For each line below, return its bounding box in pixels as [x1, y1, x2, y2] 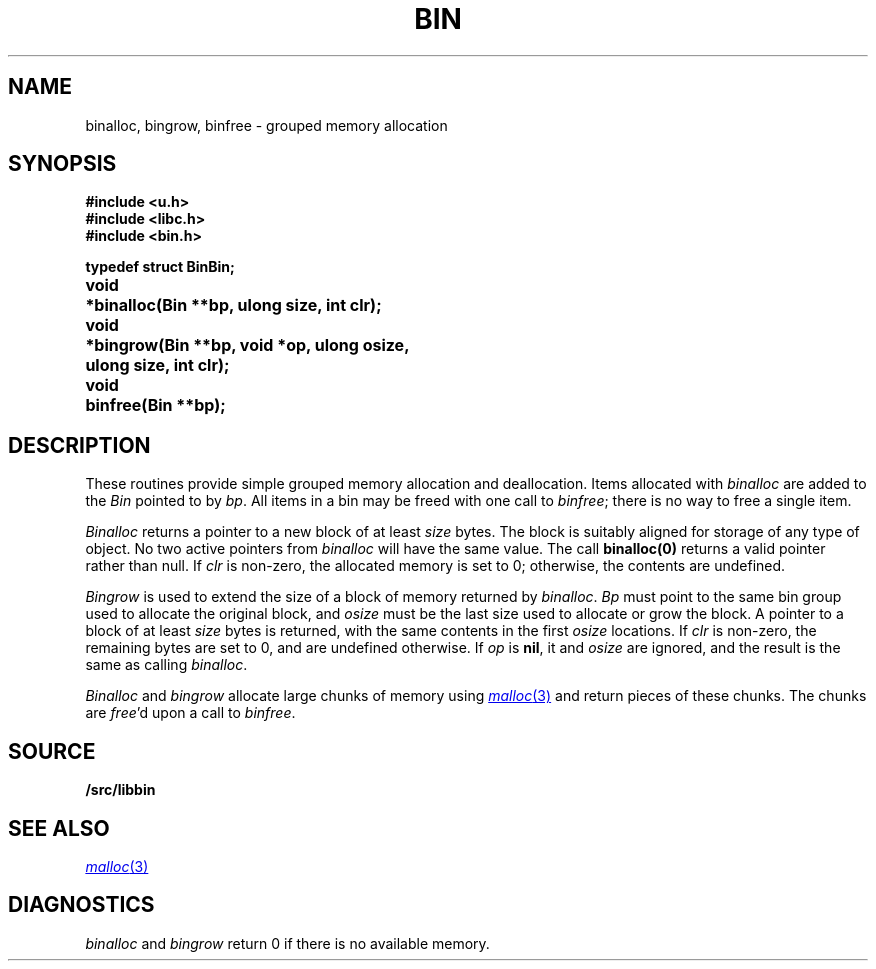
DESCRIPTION [8, 432, 151, 458]
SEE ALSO [8, 815, 110, 841]
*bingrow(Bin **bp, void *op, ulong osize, [85, 335, 410, 356]
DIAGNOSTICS [8, 892, 155, 918]
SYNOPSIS [8, 151, 117, 177]
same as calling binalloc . [85, 656, 248, 674]
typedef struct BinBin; [85, 258, 235, 276]
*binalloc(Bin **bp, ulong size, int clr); [85, 295, 382, 316]
